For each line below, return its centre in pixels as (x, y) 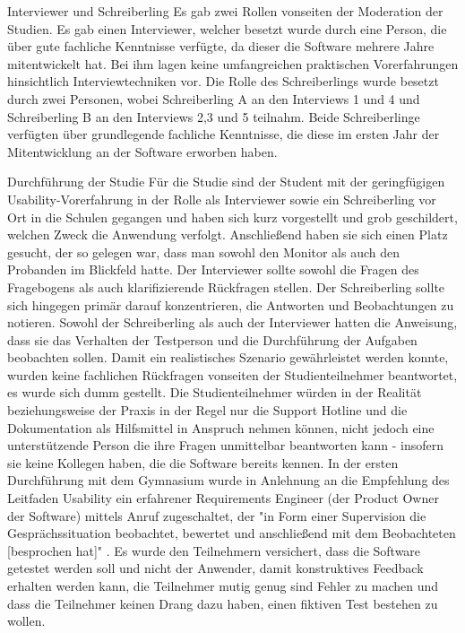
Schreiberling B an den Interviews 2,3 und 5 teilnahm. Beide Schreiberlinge (214, 116)
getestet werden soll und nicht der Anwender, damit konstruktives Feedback (215, 568)
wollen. (26, 621)
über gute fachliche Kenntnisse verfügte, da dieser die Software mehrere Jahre (221, 46)
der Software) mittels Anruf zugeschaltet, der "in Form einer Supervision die (217, 515)
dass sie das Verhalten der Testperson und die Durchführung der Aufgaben (212, 339)
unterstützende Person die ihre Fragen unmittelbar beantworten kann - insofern (226, 445)
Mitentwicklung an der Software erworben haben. (142, 151)
